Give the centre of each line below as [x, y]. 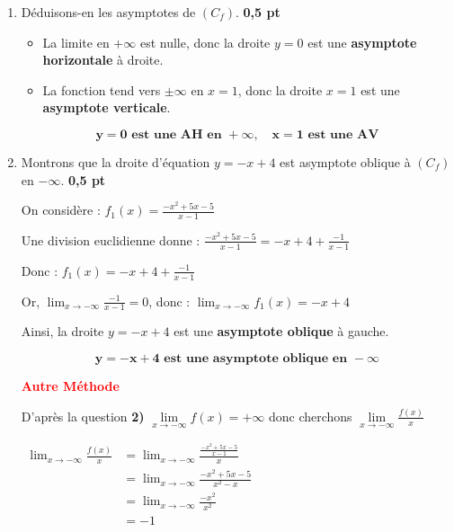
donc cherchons [310, 416]
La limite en [76, 42]
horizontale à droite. [103, 60]
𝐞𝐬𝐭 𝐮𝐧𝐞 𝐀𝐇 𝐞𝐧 [177, 134]
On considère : [61, 210]
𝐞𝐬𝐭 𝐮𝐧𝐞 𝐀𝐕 [343, 134]
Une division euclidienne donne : [111, 239]
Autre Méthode [70, 386]
